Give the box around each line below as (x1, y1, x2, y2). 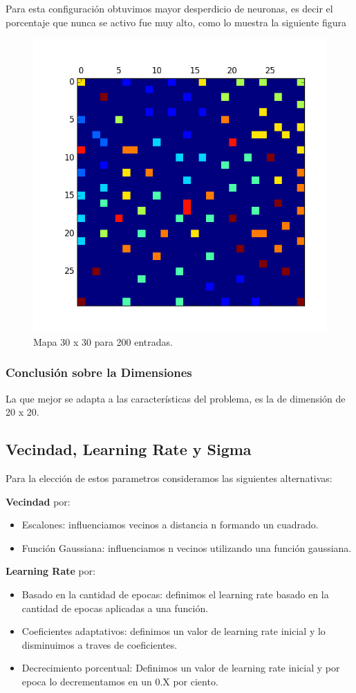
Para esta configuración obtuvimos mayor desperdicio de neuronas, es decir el (6, 1, 333, 15)
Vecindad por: (6, 494, 71, 508)
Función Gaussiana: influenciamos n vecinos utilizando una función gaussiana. (21, 540, 352, 555)
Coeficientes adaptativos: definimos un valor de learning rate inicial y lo (21, 624, 326, 638)
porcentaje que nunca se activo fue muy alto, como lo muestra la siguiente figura (6, 15, 347, 29)
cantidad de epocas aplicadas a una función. (21, 600, 209, 615)
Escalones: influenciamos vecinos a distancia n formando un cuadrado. (21, 517, 319, 532)
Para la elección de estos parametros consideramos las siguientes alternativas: (6, 470, 332, 485)
